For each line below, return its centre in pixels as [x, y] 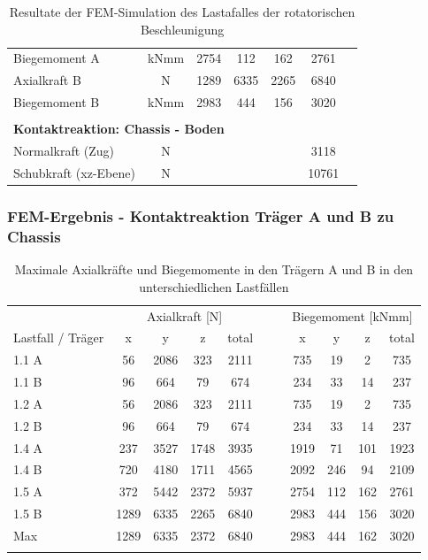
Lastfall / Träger [59, 338]
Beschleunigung [182, 29]
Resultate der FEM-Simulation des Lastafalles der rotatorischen [182, 12]
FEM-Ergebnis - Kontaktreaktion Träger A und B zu [201, 215]
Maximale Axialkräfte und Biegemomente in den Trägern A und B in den [214, 269]
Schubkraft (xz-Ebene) [74, 172]
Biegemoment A [57, 58]
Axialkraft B [47, 80]
